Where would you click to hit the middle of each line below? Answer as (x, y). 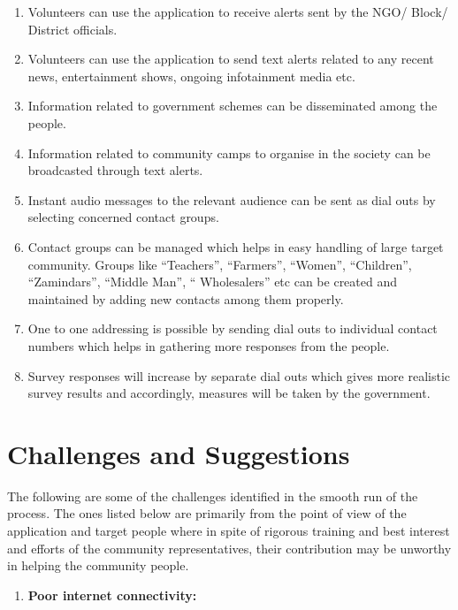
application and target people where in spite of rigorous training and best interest (229, 530)
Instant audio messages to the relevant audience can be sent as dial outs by (232, 199)
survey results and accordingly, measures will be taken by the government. (229, 393)
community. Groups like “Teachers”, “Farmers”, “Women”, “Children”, (220, 264)
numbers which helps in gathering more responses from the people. (209, 345)
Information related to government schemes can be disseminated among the (233, 106)
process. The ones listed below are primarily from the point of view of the (207, 513)
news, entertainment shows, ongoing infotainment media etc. (191, 76)
